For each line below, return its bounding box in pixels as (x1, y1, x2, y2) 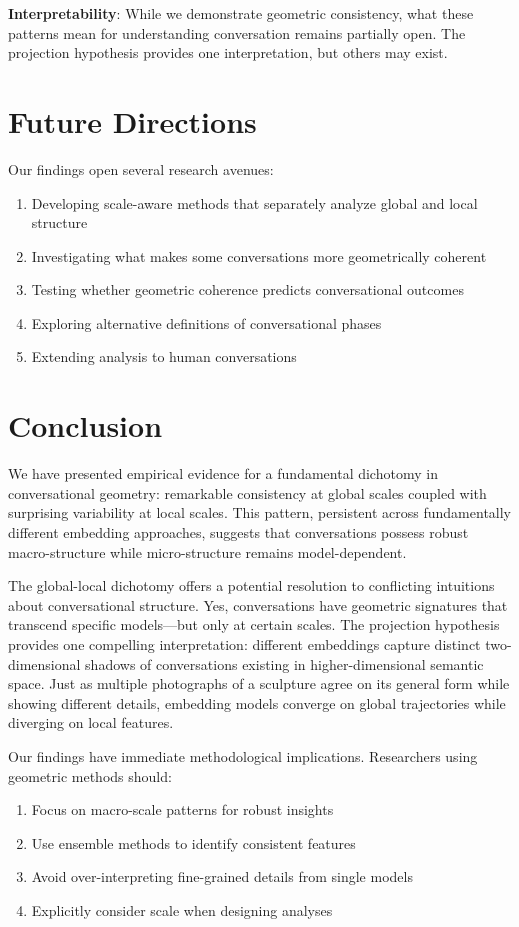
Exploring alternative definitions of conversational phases (31, 312, 382, 333)
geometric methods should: (8, 765, 172, 786)
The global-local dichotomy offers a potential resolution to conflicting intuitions (8, 575, 495, 596)
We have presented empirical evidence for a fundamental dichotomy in (8, 463, 438, 484)
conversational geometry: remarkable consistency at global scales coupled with (8, 482, 487, 503)
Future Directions (8, 100, 257, 141)
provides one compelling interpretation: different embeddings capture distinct (8, 633, 481, 654)
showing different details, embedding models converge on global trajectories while (8, 692, 506, 713)
